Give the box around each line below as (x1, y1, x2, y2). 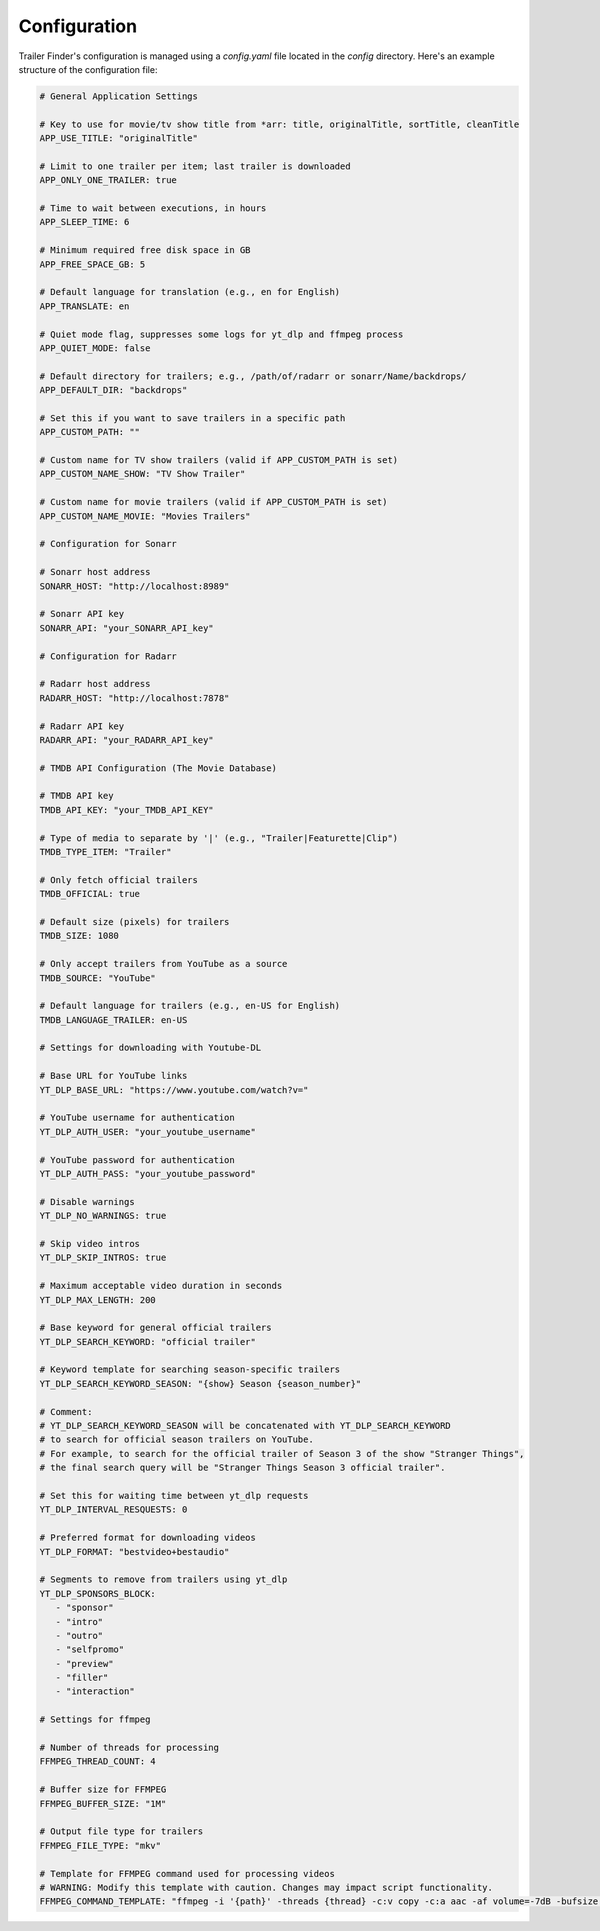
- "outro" (55, 1630, 104, 1641)
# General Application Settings (39, 90, 199, 102)
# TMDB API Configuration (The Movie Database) (39, 762, 277, 774)
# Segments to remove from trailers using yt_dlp (39, 1574, 288, 1585)
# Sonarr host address (39, 566, 151, 578)
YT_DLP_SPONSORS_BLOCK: (39, 1588, 157, 1599)
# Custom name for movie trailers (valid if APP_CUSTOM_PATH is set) (39, 496, 388, 508)
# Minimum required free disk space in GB (39, 245, 251, 256)
